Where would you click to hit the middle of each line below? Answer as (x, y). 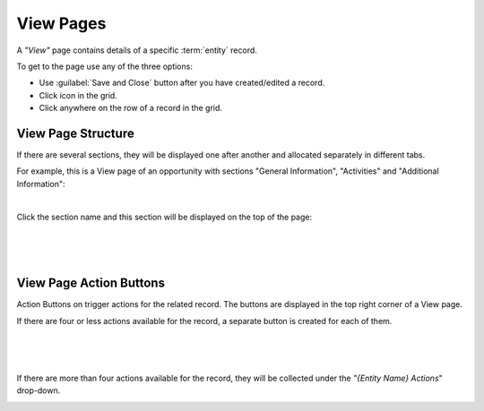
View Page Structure (75, 133)
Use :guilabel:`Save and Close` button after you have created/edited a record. (182, 83)
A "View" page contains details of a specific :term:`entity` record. (137, 50)
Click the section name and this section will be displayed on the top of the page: (164, 217)
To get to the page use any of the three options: (104, 66)
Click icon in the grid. (78, 95)
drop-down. (39, 390)
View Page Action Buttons (91, 283)
